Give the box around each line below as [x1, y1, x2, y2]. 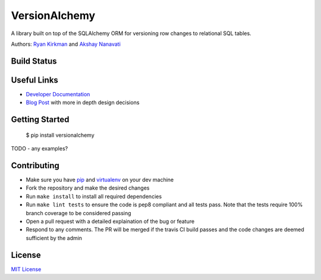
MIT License [11, 265, 42, 273]
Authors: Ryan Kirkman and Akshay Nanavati [11, 40, 121, 48]
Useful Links [11, 75, 59, 85]
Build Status [11, 56, 57, 66]
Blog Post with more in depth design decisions [26, 99, 140, 106]
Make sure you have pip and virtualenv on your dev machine [26, 176, 174, 183]
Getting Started [11, 115, 70, 125]
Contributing [11, 161, 59, 171]
